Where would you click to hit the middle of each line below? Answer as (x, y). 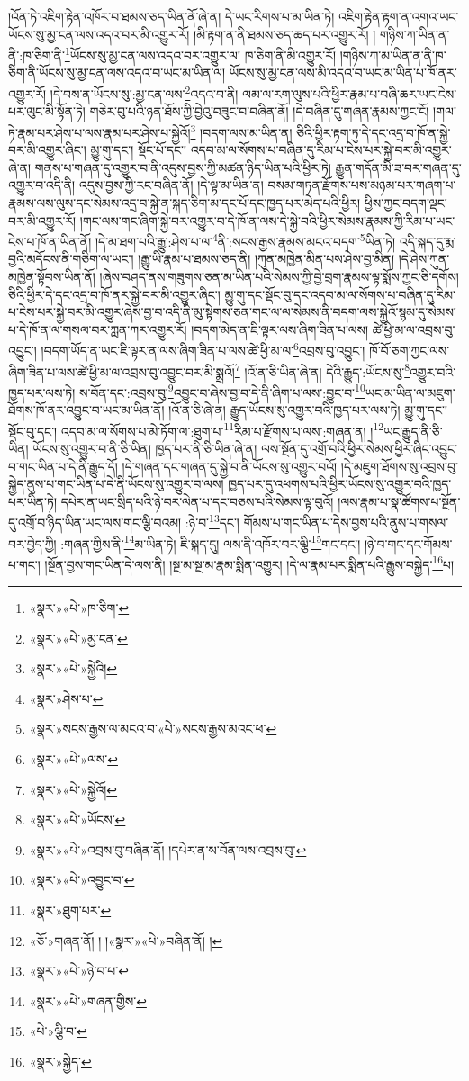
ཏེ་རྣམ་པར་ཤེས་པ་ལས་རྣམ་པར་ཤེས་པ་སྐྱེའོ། (99, 132)
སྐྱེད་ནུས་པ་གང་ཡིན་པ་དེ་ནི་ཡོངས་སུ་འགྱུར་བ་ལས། (116, 484)
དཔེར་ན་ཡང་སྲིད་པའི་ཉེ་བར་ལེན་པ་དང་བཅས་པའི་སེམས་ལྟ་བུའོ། (197, 501)
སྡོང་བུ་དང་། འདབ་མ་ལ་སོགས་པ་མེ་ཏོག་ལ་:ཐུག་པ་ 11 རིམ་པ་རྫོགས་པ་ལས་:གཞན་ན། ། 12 (196, 429)
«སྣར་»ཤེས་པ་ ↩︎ (66, 698)
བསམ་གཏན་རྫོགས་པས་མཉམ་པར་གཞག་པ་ (362, 185)
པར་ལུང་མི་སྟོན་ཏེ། (47, 111)
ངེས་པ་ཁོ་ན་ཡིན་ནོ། (50, 241)
